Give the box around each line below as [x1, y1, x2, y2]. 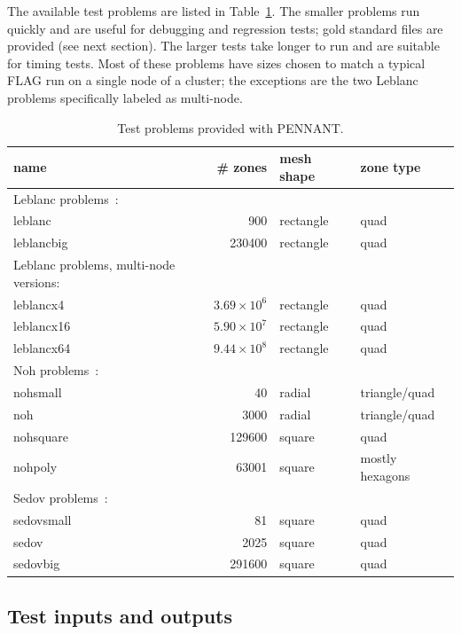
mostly [360, 449, 397, 467]
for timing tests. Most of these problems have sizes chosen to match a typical [7, 53, 426, 72]
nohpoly [13, 458, 58, 476]
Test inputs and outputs [7, 601, 232, 629]
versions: [13, 272, 60, 291]
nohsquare [13, 427, 68, 445]
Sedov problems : [13, 488, 108, 506]
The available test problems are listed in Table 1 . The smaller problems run [7, 2, 420, 20]
